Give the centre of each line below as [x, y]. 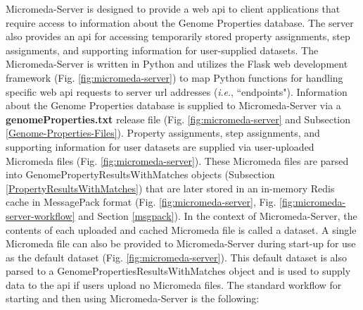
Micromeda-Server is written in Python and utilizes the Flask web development [177, 64]
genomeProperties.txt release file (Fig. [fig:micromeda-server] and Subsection [178, 119]
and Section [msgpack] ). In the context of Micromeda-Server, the [218, 215]
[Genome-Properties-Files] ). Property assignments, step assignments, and [163, 133]
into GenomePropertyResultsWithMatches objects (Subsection [140, 174]
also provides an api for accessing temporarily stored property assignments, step [178, 36]
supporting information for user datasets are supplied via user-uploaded [160, 146]
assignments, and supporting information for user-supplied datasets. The [162, 50]
